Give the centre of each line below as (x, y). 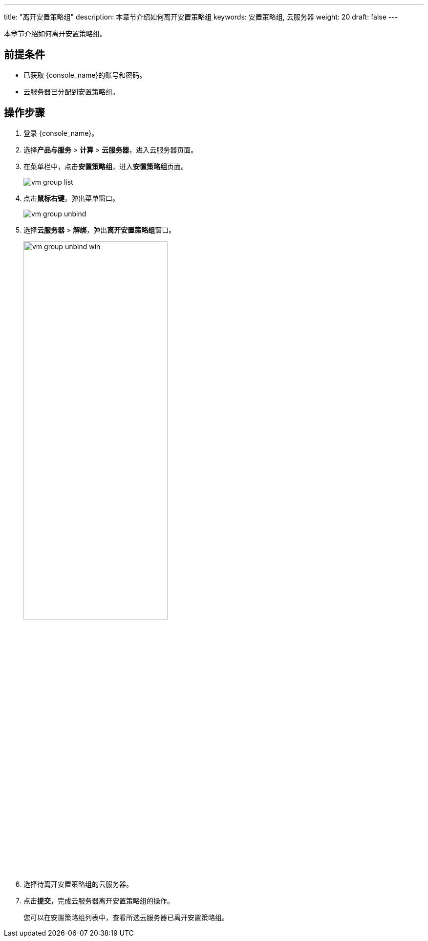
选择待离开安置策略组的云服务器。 (78, 884)
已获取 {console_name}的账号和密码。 (85, 75)
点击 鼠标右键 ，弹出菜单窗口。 (71, 198)
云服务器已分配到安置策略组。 (71, 91)
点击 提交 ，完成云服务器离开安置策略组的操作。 (99, 900)
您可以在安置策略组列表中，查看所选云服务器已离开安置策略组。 (126, 917)
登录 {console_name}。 (61, 133)
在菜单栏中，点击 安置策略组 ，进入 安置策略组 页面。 (106, 166)
